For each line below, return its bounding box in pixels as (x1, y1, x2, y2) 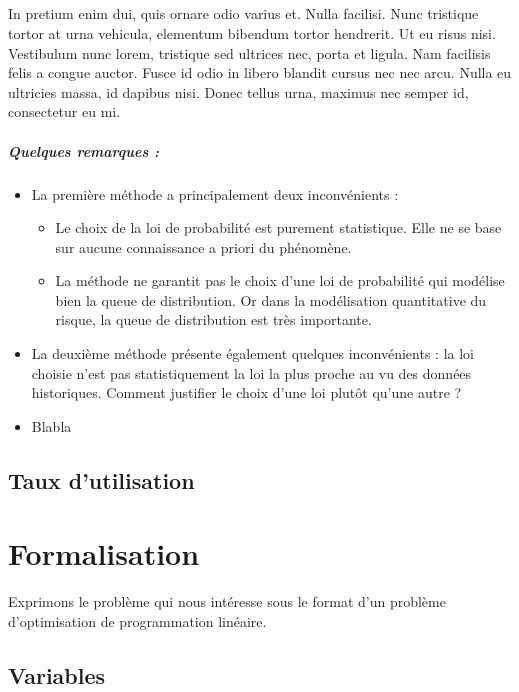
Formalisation (8, 533, 200, 574)
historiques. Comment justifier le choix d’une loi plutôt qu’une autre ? (31, 382, 462, 403)
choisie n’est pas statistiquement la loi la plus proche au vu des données (31, 362, 472, 383)
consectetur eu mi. (8, 101, 121, 122)
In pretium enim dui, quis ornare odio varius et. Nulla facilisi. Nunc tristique (8, 3, 479, 24)
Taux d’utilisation (8, 464, 195, 495)
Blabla (31, 415, 72, 436)
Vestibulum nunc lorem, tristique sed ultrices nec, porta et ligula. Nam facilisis (8, 42, 491, 63)
